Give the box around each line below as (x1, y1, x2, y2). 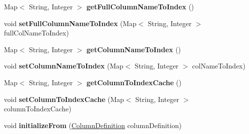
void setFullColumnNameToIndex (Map (4, 18, 137, 28)
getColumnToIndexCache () (86, 77, 182, 87)
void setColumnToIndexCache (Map (4, 94, 124, 104)
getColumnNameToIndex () (86, 44, 181, 54)
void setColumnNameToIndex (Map (4, 61, 124, 71)
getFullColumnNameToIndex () (86, 1, 194, 11)
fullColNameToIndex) (4, 28, 69, 38)
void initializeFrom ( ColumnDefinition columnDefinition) (4, 120, 182, 130)
